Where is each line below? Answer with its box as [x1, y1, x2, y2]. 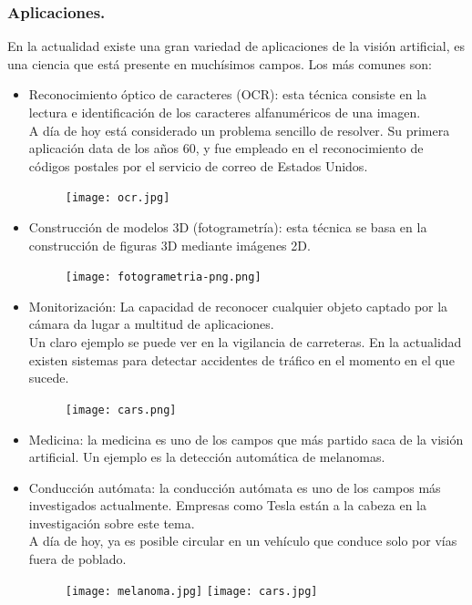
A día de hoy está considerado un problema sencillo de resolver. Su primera [28, 120, 450, 139]
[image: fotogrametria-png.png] [65, 271, 262, 284]
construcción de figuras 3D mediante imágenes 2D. [28, 235, 311, 254]
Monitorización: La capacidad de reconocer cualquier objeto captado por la [28, 296, 448, 315]
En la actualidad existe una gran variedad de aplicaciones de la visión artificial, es [7, 36, 465, 56]
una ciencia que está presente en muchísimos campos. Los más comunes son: [7, 54, 432, 73]
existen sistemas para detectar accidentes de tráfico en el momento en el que [28, 350, 455, 369]
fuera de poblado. [28, 549, 127, 569]
